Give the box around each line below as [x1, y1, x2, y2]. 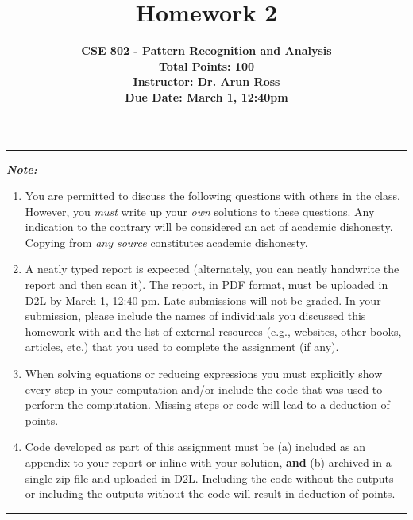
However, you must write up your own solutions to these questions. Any [25, 202, 375, 219]
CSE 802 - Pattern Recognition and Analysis [81, 42, 332, 59]
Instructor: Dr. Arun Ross [133, 73, 280, 90]
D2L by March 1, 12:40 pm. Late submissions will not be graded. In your [25, 291, 381, 308]
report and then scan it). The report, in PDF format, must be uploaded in [25, 276, 388, 293]
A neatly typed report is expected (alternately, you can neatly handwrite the [25, 260, 399, 277]
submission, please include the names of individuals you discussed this [25, 307, 366, 324]
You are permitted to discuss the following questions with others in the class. [25, 187, 400, 204]
